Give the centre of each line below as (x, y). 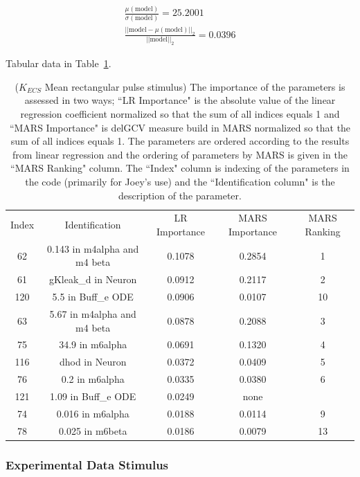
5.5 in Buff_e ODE (93, 297)
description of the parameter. (180, 195)
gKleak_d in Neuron (93, 279)
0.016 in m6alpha (93, 413)
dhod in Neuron (93, 362)
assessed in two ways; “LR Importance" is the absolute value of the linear (180, 100)
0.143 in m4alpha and (93, 248)
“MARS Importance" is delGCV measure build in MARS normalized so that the (180, 127)
